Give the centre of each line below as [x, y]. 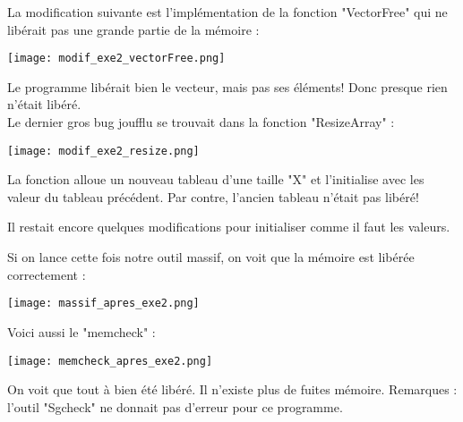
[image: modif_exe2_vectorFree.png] [116, 59]
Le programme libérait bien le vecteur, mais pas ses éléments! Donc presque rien [227, 86]
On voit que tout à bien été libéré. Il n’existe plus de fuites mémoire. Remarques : [232, 389]
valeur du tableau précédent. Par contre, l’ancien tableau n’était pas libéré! [213, 196]
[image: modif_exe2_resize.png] [103, 151]
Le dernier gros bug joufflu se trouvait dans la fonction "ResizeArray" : [201, 122]
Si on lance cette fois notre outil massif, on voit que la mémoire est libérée [211, 257]
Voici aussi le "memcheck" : [81, 331]
